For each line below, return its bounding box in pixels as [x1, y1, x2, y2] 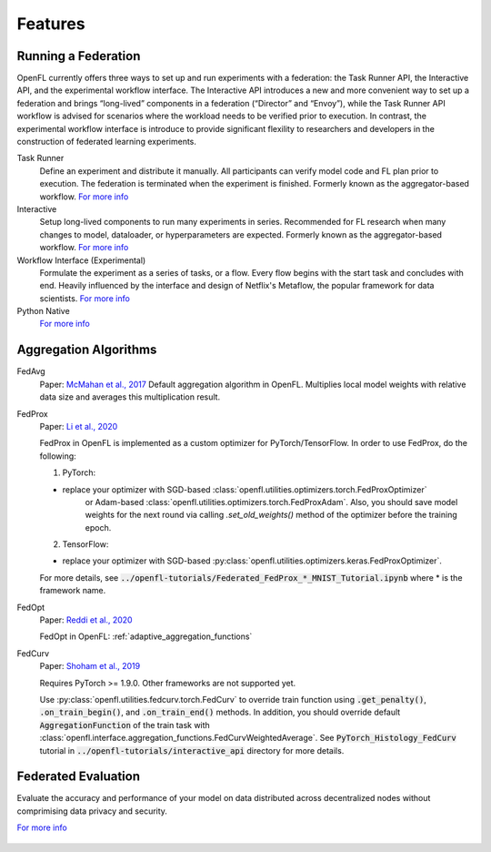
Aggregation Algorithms [16, 342, 157, 358]
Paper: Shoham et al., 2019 [39, 661, 141, 672]
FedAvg [16, 366, 45, 377]
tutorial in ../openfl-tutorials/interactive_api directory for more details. [39, 745, 345, 756]
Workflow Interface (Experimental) [16, 255, 146, 266]
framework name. [39, 585, 106, 596]
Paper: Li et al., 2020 [39, 421, 118, 431]
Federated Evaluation [16, 769, 141, 785]
